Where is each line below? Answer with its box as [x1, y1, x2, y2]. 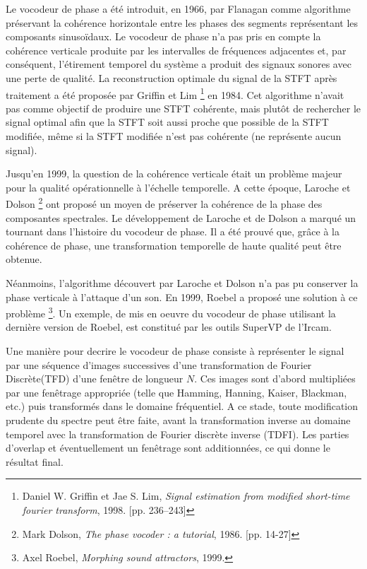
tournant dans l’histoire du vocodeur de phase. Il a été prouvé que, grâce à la [6, 224, 339, 239]
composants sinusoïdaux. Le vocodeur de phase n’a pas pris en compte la [6, 29, 321, 44]
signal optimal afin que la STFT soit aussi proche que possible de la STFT [6, 115, 329, 129]
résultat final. [6, 454, 64, 469]
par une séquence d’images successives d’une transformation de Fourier [6, 357, 312, 372]
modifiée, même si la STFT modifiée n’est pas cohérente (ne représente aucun [6, 129, 342, 143]
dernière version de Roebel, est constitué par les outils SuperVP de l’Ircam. [6, 319, 332, 334]
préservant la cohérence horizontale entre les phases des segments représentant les [6, 15, 359, 30]
